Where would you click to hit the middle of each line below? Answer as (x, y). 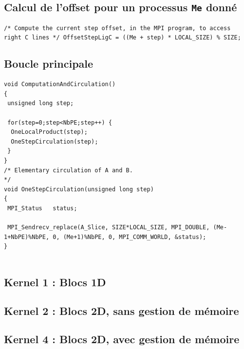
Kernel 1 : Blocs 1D (55, 282)
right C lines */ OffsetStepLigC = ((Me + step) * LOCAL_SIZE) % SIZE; (122, 38)
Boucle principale (49, 64)
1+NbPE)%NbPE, (27, 237)
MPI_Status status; (42, 208)
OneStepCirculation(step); (55, 141)
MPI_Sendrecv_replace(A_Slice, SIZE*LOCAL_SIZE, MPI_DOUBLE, (109, 228)
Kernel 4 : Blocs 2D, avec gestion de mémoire (122, 339)
